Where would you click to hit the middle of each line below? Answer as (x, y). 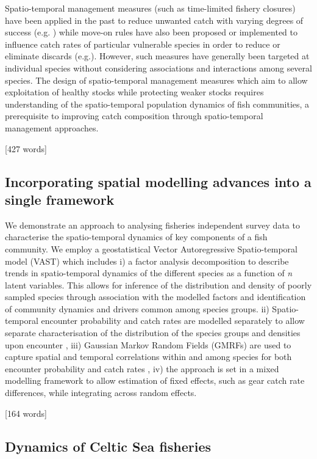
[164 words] (26, 413)
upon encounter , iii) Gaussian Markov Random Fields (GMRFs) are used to (148, 344)
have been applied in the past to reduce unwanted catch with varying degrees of (154, 20)
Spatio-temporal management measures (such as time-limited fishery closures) (150, 8)
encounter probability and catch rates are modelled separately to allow (173, 321)
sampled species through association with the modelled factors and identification (155, 297)
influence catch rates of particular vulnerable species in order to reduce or (143, 44)
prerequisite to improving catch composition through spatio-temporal (134, 116)
